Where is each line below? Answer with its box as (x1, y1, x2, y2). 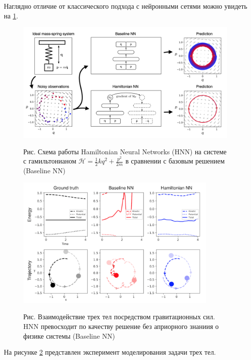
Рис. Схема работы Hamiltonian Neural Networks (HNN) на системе (23, 146, 227, 156)
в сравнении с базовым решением (125, 156, 225, 166)
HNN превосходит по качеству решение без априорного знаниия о (23, 321, 219, 331)
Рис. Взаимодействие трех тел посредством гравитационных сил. (23, 311, 215, 322)
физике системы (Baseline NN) (23, 330, 115, 341)
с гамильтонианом (23, 156, 77, 166)
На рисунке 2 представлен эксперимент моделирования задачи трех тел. (4, 347, 216, 357)
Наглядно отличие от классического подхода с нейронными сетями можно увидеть (4, 1, 248, 11)
